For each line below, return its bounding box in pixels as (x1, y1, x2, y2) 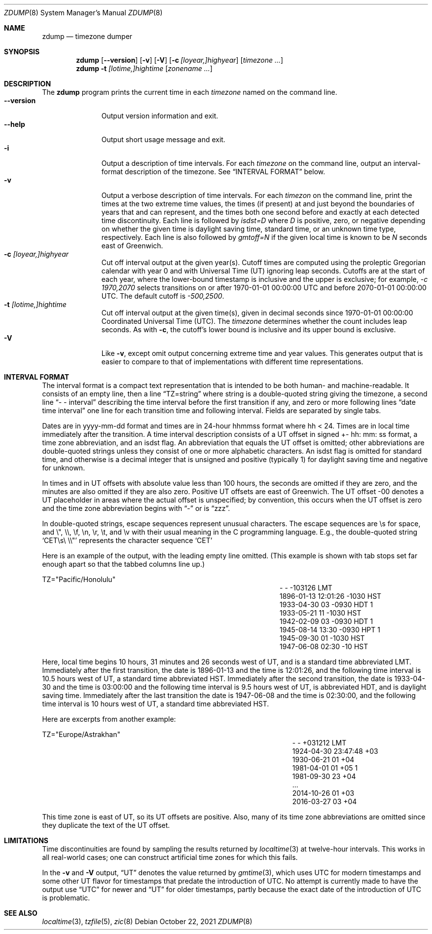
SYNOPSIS (4, 47, 40, 56)
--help (4, 120, 25, 128)
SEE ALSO (4, 909, 37, 917)
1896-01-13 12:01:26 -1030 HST (280, 592, 382, 600)
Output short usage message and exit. (101, 135, 225, 144)
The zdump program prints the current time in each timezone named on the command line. (42, 88, 337, 96)
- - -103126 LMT (280, 584, 332, 592)
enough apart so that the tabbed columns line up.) (42, 560, 205, 568)
